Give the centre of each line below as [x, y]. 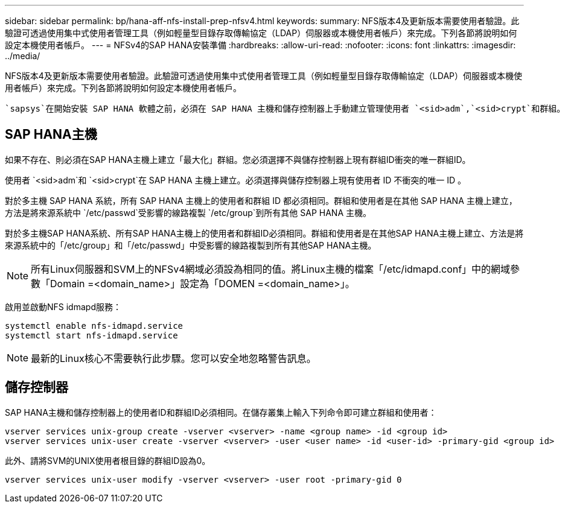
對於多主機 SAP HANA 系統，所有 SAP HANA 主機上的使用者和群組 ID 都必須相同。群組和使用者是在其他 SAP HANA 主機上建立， [261, 200]
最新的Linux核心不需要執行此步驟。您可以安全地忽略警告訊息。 [174, 358]
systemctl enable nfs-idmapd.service [94, 325]
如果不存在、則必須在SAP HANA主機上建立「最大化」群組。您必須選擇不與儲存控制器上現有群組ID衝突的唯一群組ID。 [238, 159]
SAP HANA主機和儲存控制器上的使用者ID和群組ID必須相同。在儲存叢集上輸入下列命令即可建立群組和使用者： [221, 412]
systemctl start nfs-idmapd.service [91, 335]
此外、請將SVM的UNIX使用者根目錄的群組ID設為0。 [108, 460]
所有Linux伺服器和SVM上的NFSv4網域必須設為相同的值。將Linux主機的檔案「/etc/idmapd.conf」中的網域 [271, 269]
